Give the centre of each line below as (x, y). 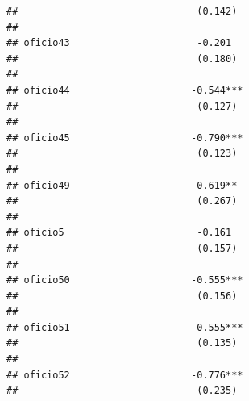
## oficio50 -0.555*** (125, 280)
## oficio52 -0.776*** (125, 375)
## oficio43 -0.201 (119, 43)
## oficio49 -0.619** (122, 185)
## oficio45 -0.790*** (125, 138)
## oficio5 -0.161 (119, 233)
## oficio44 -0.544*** (125, 90)
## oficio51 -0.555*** (125, 327)
